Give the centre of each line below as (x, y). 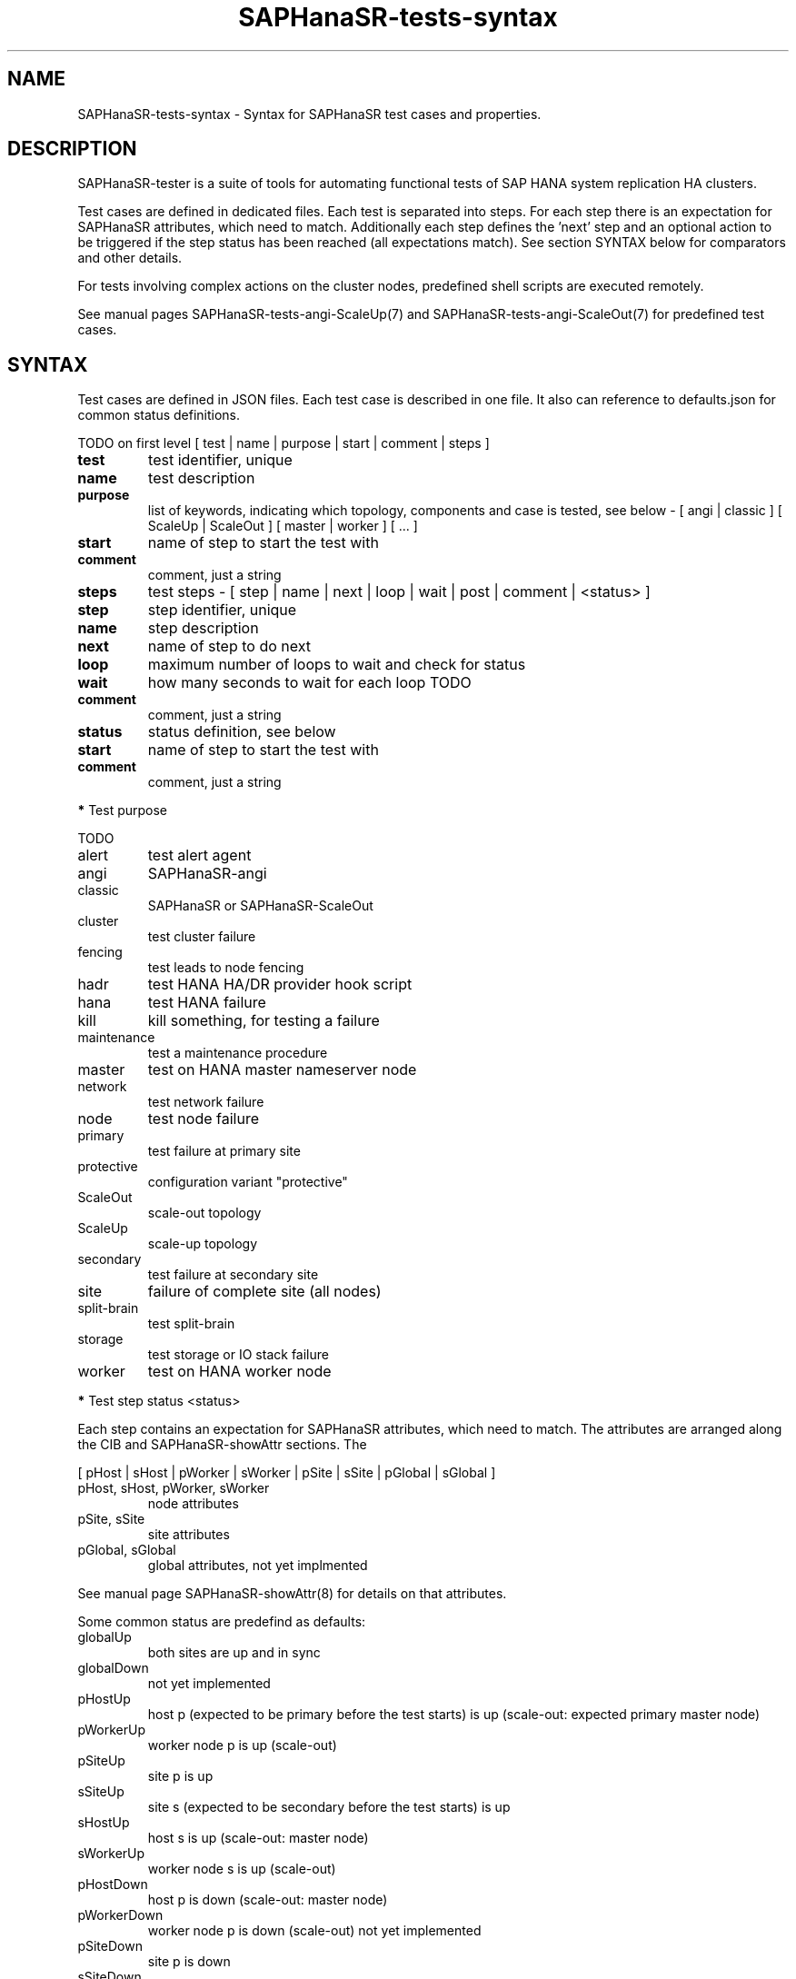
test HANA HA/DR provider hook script (280, 985)
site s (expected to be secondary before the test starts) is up (329, 1807)
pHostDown (113, 1885)
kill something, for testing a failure (264, 1021)
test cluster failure (202, 937)
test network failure (206, 1102)
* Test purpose (123, 810)
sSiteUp (101, 1792)
